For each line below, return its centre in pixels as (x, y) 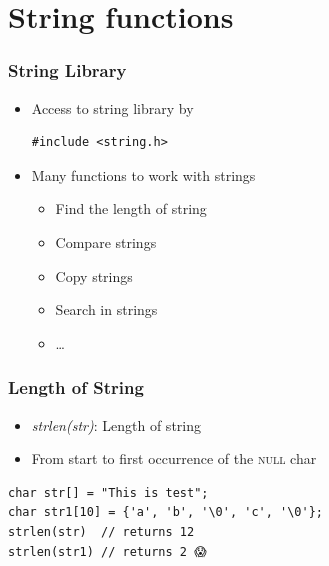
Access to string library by (112, 107)
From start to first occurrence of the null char (174, 458)
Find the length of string (131, 208)
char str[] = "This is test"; (108, 492)
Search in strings (106, 309)
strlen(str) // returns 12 (101, 531)
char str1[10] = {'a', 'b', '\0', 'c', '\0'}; (165, 512)
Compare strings (106, 241)
